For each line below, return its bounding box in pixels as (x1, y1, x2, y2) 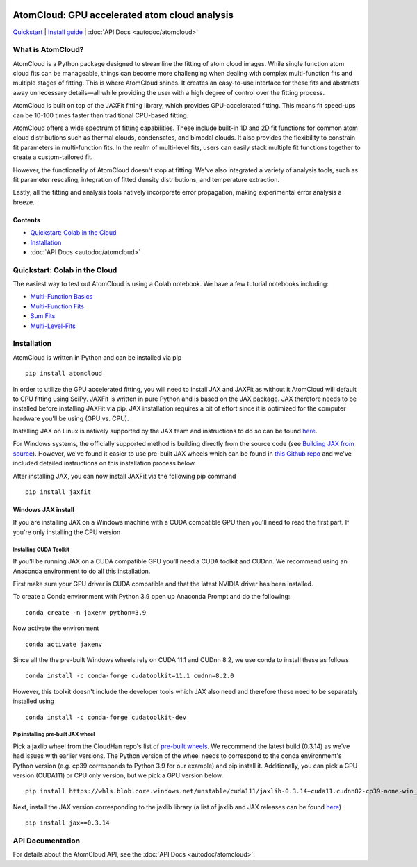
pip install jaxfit (25, 488, 92, 496)
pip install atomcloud (25, 370, 103, 378)
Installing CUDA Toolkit (13, 546, 69, 553)
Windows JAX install (13, 506, 74, 514)
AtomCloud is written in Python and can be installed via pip (13, 353, 182, 361)
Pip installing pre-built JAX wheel (13, 731, 95, 738)
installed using (13, 697, 55, 705)
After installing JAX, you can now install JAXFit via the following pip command (13, 472, 236, 480)
